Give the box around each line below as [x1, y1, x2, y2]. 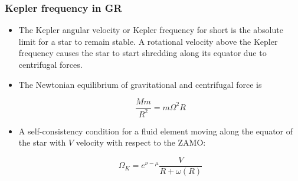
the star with [18, 136, 66, 149]
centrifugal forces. [18, 58, 83, 70]
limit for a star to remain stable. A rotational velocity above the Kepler [18, 35, 278, 47]
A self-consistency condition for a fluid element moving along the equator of [18, 124, 293, 137]
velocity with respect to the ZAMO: [76, 136, 206, 149]
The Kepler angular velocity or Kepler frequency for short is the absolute [18, 24, 283, 36]
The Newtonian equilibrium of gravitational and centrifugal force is [18, 78, 262, 90]
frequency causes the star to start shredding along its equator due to [18, 47, 267, 59]
